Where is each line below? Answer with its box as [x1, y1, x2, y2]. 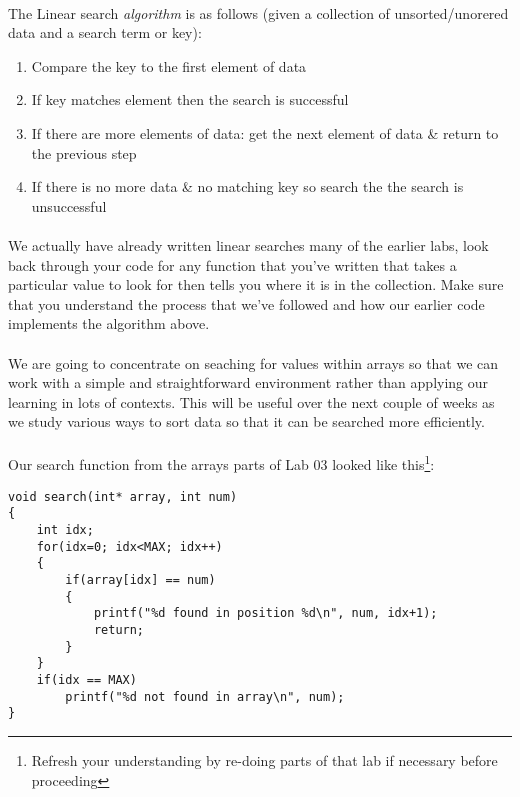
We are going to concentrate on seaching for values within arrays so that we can [8, 352, 499, 373]
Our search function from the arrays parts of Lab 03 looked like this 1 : [8, 451, 435, 475]
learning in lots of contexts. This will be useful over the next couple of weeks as [8, 391, 495, 412]
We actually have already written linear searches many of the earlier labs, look [8, 234, 489, 255]
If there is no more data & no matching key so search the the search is [31, 176, 464, 197]
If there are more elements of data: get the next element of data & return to [31, 122, 499, 143]
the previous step [31, 142, 137, 163]
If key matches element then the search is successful [31, 89, 349, 110]
